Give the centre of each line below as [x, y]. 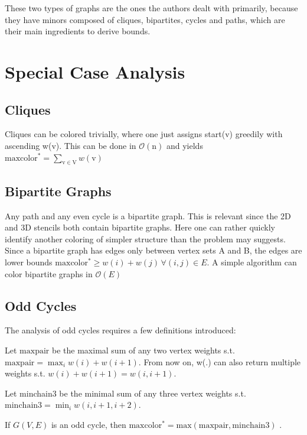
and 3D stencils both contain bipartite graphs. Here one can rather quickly [140, 227]
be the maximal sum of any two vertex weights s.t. [143, 350]
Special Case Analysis [95, 71]
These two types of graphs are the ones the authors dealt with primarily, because [151, 8]
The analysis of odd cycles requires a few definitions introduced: [120, 330]
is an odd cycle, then [89, 424]
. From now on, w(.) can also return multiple [220, 361]
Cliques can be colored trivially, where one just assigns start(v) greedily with [144, 134]
